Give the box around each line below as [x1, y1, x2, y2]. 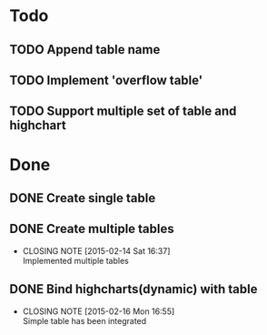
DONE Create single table [9, 190, 156, 206]
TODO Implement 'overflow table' [9, 72, 203, 87]
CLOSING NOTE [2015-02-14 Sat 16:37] [22, 245, 171, 256]
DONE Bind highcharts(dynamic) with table [9, 281, 258, 297]
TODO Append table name [9, 42, 161, 57]
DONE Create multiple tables [9, 221, 174, 237]
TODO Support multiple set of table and [9, 104, 237, 119]
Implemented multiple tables [22, 255, 129, 266]
